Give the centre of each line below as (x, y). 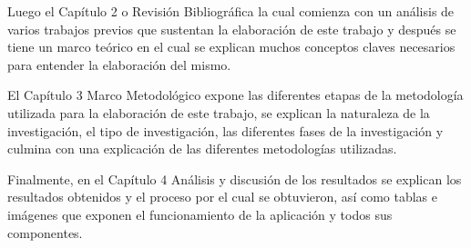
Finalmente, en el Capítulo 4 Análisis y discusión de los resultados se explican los (235, 179)
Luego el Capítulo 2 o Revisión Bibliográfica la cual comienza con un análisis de (231, 11)
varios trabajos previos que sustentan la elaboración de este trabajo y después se (232, 29)
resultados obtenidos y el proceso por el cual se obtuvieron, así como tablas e (222, 197)
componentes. (45, 232)
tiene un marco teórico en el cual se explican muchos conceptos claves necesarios (231, 47)
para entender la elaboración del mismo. (119, 64)
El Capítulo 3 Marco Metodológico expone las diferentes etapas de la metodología (235, 95)
